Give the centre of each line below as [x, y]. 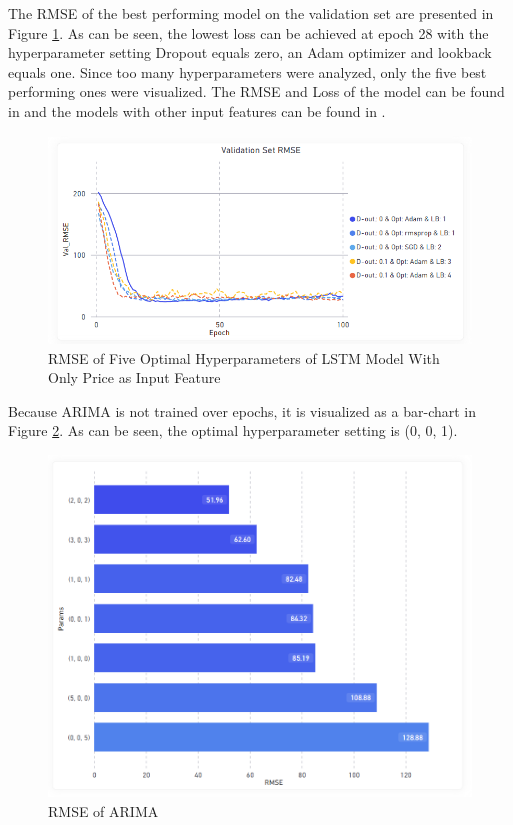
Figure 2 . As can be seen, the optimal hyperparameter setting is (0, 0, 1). [233, 430]
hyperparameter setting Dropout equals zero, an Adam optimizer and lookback [250, 52]
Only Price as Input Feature [134, 377]
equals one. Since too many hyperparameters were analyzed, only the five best [247, 71]
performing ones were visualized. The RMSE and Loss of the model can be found [256, 91]
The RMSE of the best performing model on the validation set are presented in [251, 13]
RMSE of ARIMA [103, 811]
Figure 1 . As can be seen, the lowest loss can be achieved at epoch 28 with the [248, 32]
